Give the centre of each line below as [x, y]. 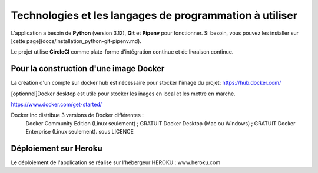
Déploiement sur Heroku [57, 148]
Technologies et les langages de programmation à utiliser [154, 15]
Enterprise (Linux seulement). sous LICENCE [79, 132]
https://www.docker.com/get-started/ [57, 104]
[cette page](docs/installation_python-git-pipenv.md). [76, 41]
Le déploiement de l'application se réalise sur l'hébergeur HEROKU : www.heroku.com [116, 162]
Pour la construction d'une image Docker [88, 69]
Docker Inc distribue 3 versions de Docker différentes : [77, 115]
